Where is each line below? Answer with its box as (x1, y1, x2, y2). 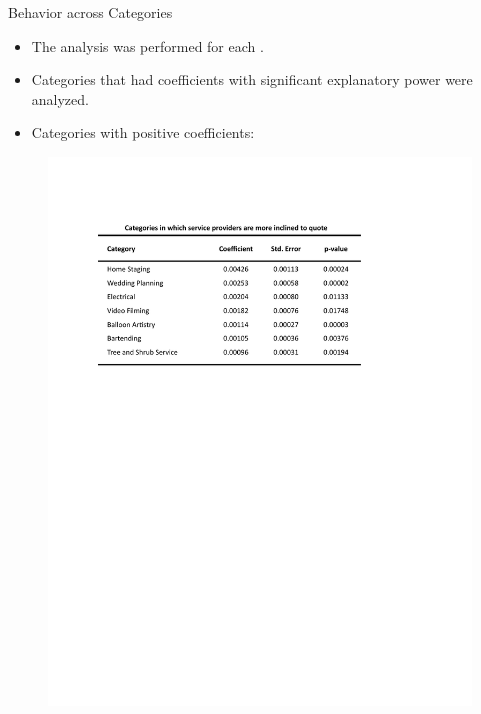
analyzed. (31, 88, 89, 109)
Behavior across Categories (8, 2, 173, 22)
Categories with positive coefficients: (31, 122, 255, 143)
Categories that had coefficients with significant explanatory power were (31, 69, 473, 90)
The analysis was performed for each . (31, 35, 264, 56)
